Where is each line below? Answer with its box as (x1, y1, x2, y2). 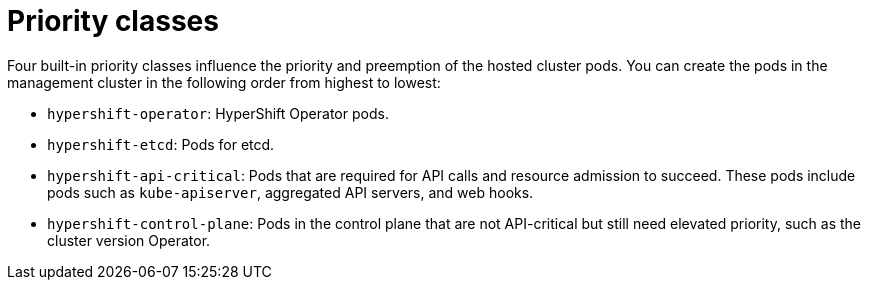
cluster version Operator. (47, 231, 211, 249)
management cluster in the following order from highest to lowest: (7, 73, 441, 91)
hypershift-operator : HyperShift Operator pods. (47, 104, 389, 122)
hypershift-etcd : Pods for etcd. (47, 135, 275, 153)
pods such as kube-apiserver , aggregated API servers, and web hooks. (47, 183, 534, 201)
